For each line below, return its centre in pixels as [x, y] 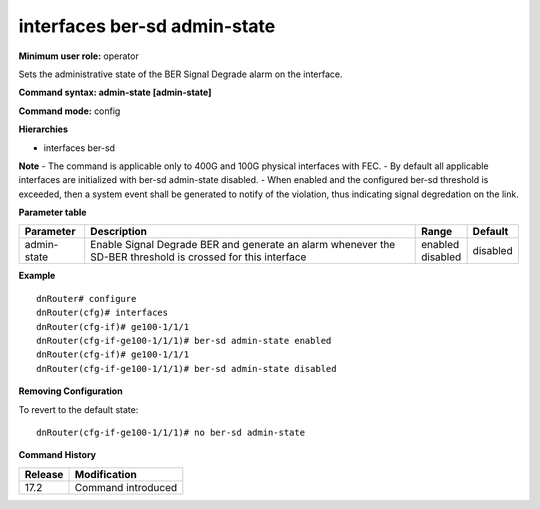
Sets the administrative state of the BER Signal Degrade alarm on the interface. [181, 74]
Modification [105, 474]
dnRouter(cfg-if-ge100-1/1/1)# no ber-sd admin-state [170, 432]
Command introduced [126, 487]
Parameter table [52, 212]
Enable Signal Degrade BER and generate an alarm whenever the [243, 245]
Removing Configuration [71, 391]
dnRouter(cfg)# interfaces [102, 313]
